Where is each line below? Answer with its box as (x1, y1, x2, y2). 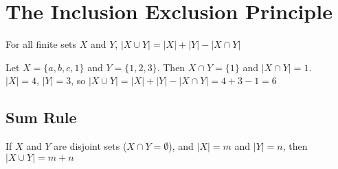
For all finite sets (5, 37, 77, 51)
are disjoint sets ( (54, 139, 127, 153)
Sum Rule (5, 107, 77, 128)
